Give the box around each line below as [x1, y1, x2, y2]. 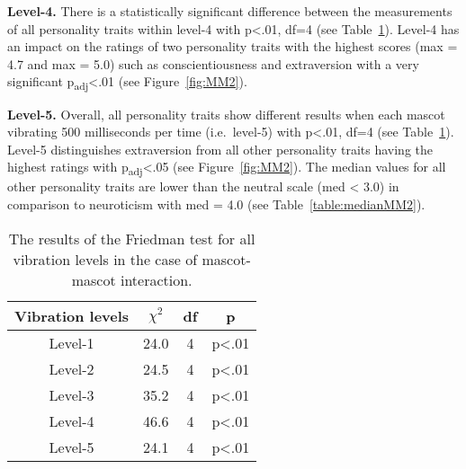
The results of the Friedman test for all [8, 227, 255, 249]
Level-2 [49, 358, 94, 379]
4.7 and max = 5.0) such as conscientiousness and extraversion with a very [7, 54, 419, 73]
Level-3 [49, 384, 94, 405]
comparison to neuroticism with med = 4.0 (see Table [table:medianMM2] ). [7, 195, 426, 213]
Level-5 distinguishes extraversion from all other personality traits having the [7, 139, 434, 158]
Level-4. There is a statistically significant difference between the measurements [7, 2, 453, 20]
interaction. [120, 269, 193, 290]
